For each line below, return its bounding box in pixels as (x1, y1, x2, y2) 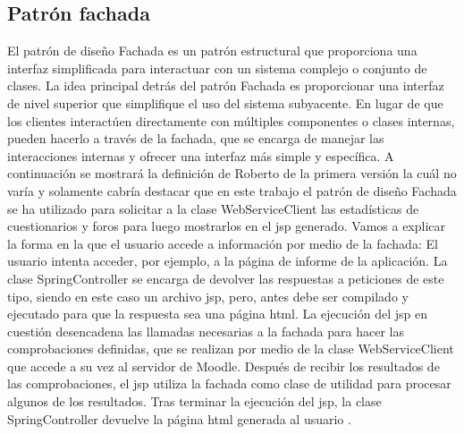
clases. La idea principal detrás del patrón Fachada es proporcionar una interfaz (7, 76, 444, 95)
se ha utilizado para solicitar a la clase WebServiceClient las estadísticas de (7, 199, 419, 217)
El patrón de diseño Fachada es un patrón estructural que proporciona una (7, 41, 418, 60)
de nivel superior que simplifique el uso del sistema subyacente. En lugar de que (7, 93, 443, 112)
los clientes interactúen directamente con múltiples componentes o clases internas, (7, 111, 455, 130)
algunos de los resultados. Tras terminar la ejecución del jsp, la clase (7, 392, 382, 411)
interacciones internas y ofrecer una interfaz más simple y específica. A (7, 146, 394, 165)
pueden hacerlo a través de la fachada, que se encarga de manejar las (7, 129, 384, 148)
